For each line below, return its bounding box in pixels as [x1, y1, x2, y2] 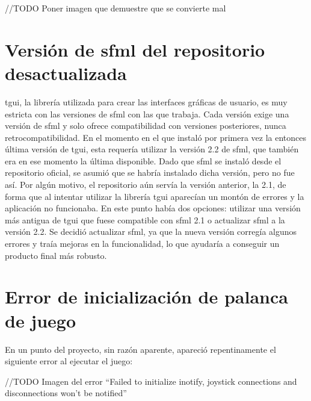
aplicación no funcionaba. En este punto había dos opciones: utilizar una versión [5, 202, 301, 214]
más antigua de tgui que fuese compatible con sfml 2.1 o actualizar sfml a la [5, 213, 285, 226]
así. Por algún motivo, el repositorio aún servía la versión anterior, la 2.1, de [5, 178, 286, 191]
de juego [5, 308, 76, 332]
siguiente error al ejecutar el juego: [5, 355, 133, 367]
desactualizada [5, 60, 127, 85]
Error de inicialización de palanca [5, 284, 288, 309]
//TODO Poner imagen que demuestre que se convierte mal [5, 2, 226, 14]
